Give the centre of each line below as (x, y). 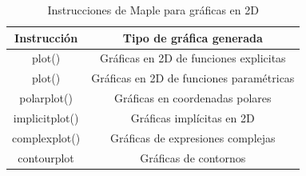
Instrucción (46, 37)
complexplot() (46, 137)
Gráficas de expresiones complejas (193, 137)
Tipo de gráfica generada (193, 37)
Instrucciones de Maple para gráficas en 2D (153, 10)
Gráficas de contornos (193, 157)
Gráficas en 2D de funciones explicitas (193, 58)
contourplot (46, 157)
